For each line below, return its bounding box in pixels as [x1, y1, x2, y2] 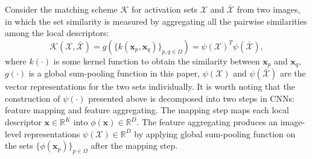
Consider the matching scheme [5, 3, 118, 15]
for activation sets [132, 3, 198, 15]
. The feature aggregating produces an [136, 116, 278, 128]
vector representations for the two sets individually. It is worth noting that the [5, 80, 295, 93]
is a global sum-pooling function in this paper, [28, 67, 200, 79]
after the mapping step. [91, 139, 178, 152]
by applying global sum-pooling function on [134, 127, 296, 140]
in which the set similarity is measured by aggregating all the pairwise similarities [5, 14, 307, 27]
